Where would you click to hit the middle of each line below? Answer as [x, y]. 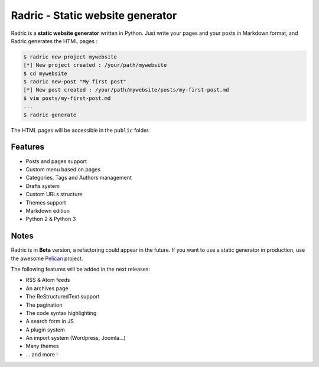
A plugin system [45, 329]
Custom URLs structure [54, 194]
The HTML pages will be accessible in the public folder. [80, 130]
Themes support [46, 202]
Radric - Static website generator [94, 15]
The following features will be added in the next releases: [81, 269]
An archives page [47, 288]
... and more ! [42, 354]
